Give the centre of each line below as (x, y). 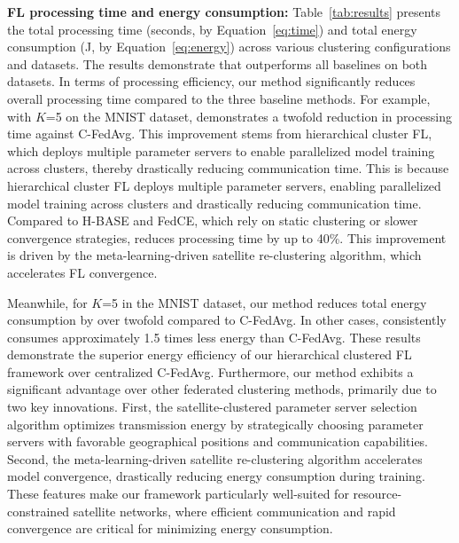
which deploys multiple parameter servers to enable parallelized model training (221, 150)
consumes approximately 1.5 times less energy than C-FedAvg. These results (214, 337)
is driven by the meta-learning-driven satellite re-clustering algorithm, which (214, 255)
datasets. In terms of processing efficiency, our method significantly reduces (211, 81)
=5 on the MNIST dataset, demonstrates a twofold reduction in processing (249, 116)
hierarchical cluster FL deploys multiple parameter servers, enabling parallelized (224, 185)
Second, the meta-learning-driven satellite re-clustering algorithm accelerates (215, 458)
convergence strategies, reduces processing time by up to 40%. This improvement (227, 237)
